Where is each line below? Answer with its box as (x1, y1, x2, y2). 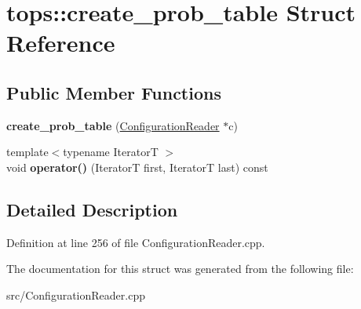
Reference (6, 27, 115, 59)
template (6, 144, 49, 160)
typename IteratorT (63, 144, 159, 160)
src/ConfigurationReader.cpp (6, 286, 145, 303)
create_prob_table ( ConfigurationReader (6, 117, 220, 133)
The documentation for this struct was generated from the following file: (6, 260, 354, 277)
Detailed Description (6, 197, 178, 221)
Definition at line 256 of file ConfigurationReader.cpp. (6, 234, 265, 250)
